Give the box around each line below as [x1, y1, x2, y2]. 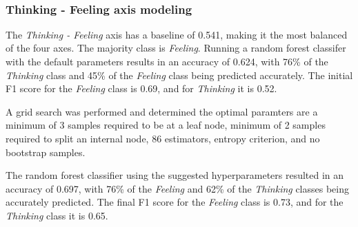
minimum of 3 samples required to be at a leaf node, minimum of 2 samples [6, 118, 326, 132]
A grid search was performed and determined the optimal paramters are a [6, 104, 318, 118]
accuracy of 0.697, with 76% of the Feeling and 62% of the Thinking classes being [6, 181, 349, 195]
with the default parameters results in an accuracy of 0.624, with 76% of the [6, 54, 328, 68]
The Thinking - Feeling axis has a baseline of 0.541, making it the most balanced [6, 27, 348, 41]
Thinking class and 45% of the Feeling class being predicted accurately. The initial [6, 67, 353, 82]
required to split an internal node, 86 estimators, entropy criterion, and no [6, 131, 320, 145]
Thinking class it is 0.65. [6, 208, 108, 222]
